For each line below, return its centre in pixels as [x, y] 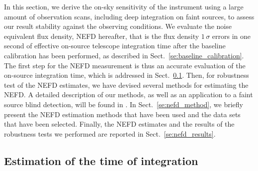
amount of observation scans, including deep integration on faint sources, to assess [129, 16]
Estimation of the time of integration [101, 160]
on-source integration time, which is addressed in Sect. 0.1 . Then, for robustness [127, 75]
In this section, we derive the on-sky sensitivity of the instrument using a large [124, 6]
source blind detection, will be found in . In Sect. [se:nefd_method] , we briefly [124, 104]
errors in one [231, 36]
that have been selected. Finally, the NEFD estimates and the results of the [119, 124]
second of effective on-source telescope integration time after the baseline [115, 46]
